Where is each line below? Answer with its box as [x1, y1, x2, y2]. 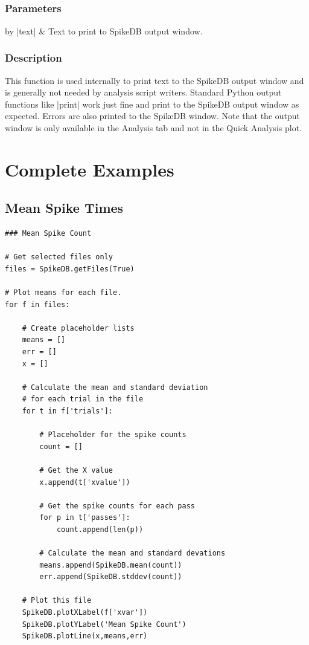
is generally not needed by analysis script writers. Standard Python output [5, 86, 282, 99]
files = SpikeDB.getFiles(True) [5, 264, 135, 273]
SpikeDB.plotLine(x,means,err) [22, 632, 148, 641]
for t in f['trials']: [22, 406, 113, 415]
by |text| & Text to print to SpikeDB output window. [5, 24, 203, 37]
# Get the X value [39, 465, 113, 475]
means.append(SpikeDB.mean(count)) [39, 560, 182, 569]
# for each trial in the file [22, 395, 144, 404]
